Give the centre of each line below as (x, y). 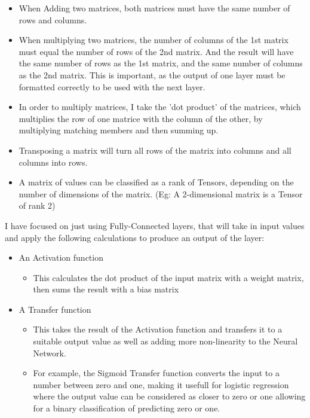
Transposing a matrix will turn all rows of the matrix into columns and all (155, 150)
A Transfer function (55, 309)
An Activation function (61, 257)
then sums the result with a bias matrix (106, 289)
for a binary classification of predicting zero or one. (127, 408)
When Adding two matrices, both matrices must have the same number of (154, 8)
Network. (50, 353)
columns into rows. (53, 162)
